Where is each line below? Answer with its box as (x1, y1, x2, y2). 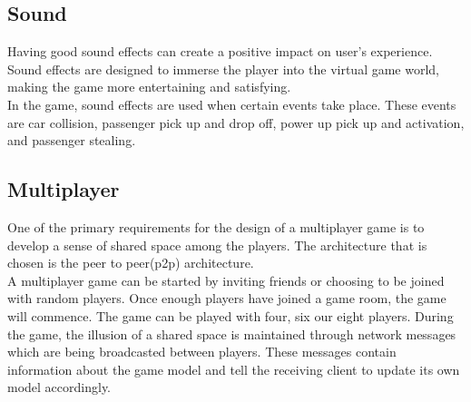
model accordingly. (7, 377, 112, 397)
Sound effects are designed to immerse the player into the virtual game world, (7, 59, 439, 78)
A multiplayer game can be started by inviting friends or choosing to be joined (7, 270, 445, 289)
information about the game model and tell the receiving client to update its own (7, 359, 460, 378)
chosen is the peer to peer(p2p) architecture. (7, 253, 254, 272)
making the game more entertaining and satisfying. (7, 77, 291, 96)
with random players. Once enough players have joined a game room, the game (7, 289, 446, 308)
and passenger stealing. (7, 131, 136, 150)
